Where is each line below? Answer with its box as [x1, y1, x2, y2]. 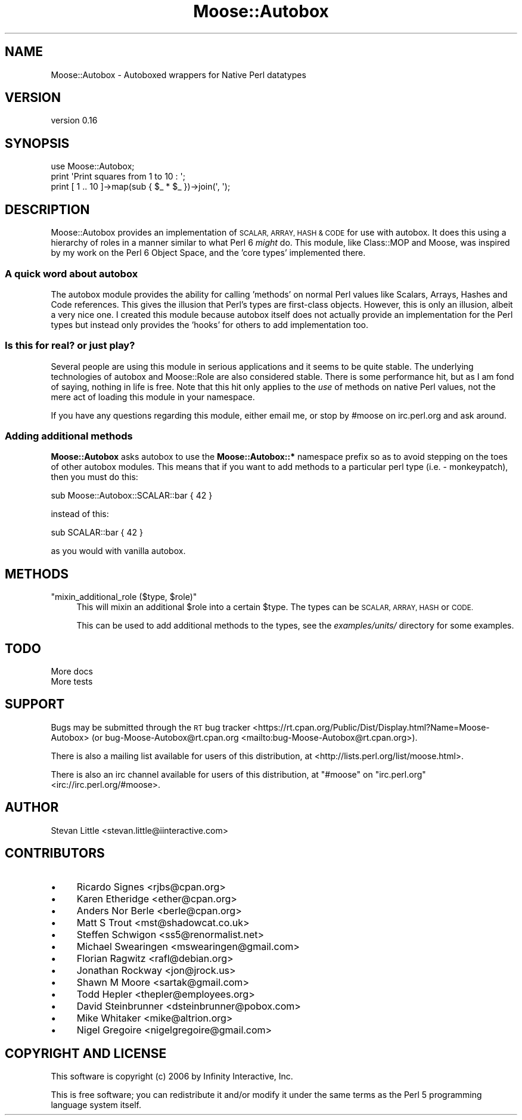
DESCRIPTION [5, 202, 90, 217]
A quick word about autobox [5, 267, 138, 280]
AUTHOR [5, 800, 59, 815]
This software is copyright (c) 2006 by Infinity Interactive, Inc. [51, 1071, 293, 1082]
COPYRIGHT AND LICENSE [5, 1046, 167, 1062]
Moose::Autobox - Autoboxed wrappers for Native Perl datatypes [51, 69, 306, 80]
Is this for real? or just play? [5, 339, 135, 352]
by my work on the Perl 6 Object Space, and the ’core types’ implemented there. [51, 247, 366, 258]
